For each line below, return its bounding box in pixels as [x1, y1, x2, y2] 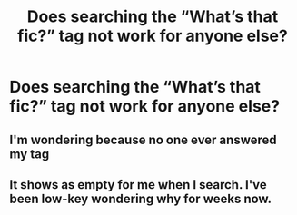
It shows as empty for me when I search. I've [9, 177, 268, 192]
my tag [9, 146, 50, 161]
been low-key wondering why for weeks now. [9, 191, 272, 206]
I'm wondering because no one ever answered [9, 132, 277, 147]
